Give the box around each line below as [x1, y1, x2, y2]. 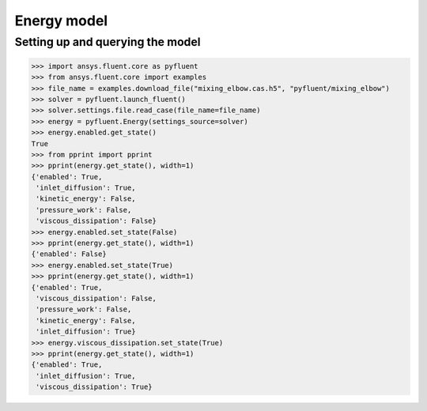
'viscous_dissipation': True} [36, 383, 153, 391]
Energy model [14, 12, 108, 29]
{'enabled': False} [31, 250, 107, 258]
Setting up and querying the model [14, 35, 201, 49]
